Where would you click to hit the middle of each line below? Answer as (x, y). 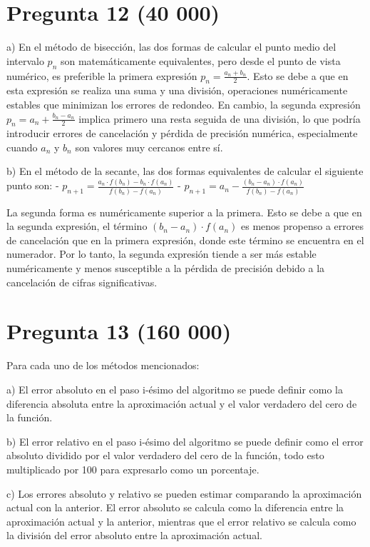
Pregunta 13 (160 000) (119, 331)
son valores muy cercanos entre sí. (149, 147)
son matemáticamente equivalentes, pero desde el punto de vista (200, 60)
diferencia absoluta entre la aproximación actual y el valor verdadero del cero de (182, 403)
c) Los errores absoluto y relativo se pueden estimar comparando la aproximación (184, 493)
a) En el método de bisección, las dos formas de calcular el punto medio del (171, 47)
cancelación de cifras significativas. (82, 282)
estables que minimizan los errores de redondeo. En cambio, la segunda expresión (184, 104)
